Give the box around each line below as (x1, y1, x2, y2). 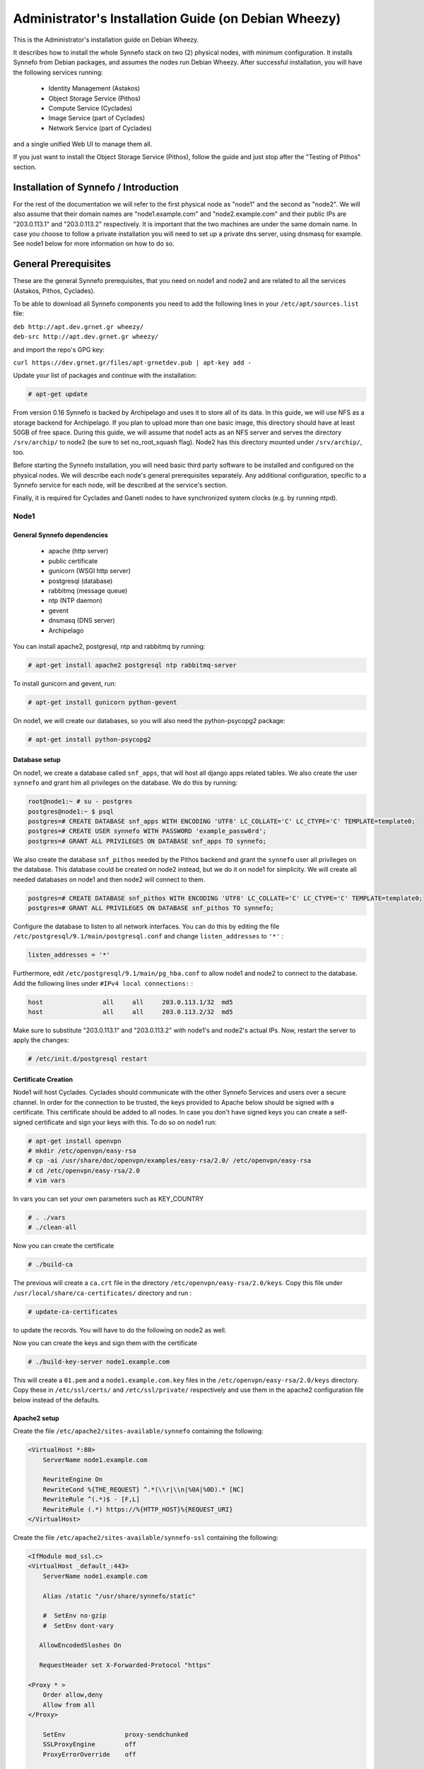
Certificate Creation (13, 1075, 73, 1083)
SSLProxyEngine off (42, 1741, 137, 1748)
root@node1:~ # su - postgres (28, 797, 133, 806)
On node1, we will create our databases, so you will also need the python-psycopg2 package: (13, 716, 285, 725)
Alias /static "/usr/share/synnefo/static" (42, 1592, 196, 1600)
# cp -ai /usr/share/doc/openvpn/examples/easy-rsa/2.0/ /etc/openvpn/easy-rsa (28, 1157, 312, 1165)
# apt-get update (28, 390, 88, 398)
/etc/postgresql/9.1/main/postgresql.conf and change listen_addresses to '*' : (13, 932, 284, 940)
